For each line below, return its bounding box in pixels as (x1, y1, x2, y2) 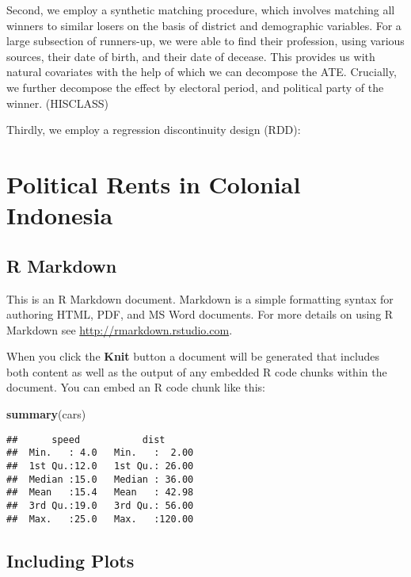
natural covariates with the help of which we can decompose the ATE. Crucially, (6, 63, 397, 80)
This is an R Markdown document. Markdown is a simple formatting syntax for (6, 290, 394, 307)
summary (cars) (6, 406, 86, 422)
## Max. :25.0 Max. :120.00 (6, 513, 194, 525)
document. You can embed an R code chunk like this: (6, 379, 265, 395)
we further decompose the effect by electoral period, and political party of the (6, 78, 384, 95)
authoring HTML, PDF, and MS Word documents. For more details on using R (6, 306, 394, 323)
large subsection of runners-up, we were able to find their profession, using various (6, 32, 405, 49)
